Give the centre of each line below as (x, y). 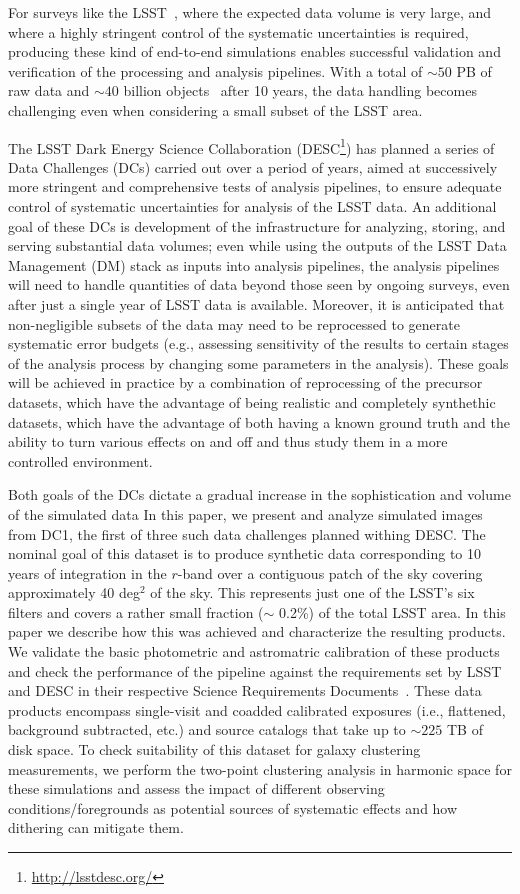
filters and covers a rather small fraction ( (136, 611)
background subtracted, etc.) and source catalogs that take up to (207, 729)
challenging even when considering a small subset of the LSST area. (215, 109)
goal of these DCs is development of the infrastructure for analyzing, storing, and (257, 225)
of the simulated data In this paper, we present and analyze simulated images (245, 513)
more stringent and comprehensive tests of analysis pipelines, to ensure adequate (255, 186)
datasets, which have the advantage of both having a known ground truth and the (259, 421)
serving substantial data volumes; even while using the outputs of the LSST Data (257, 245)
